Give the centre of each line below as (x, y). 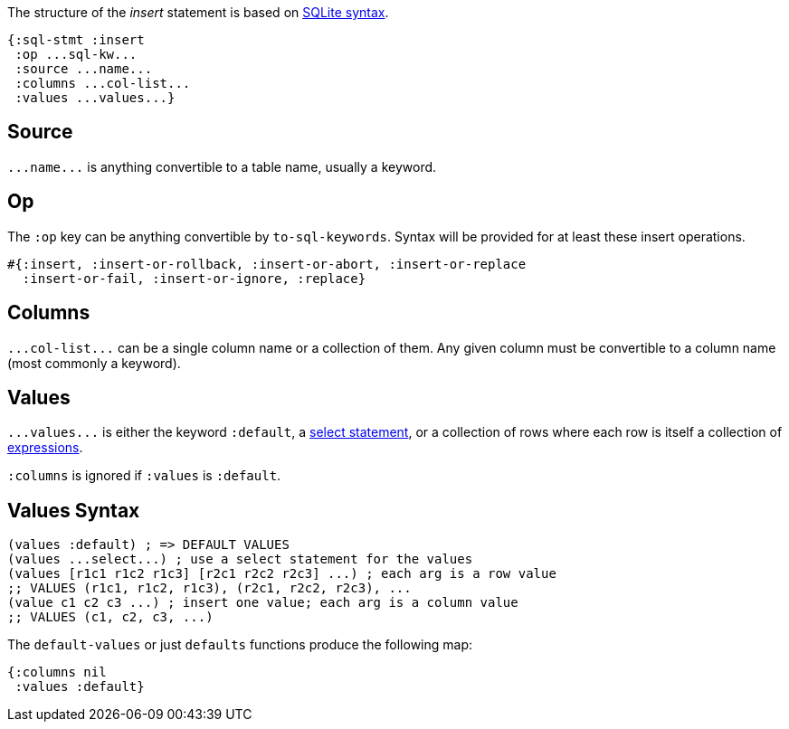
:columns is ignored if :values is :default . (144, 476)
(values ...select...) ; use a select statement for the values (240, 559)
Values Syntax (74, 510)
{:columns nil (57, 672)
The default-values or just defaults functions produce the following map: (240, 645)
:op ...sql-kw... (76, 54)
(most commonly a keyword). (94, 363)
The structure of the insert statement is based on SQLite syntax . (198, 12)
